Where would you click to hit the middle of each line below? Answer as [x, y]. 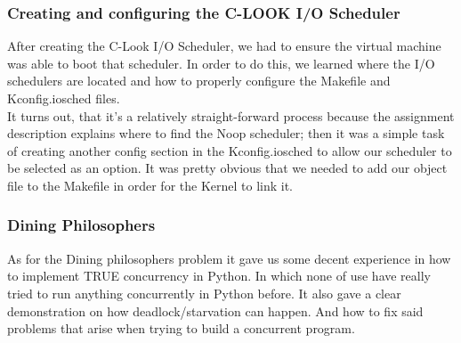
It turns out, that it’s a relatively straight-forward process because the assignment [231, 115]
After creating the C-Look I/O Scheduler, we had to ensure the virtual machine [224, 46]
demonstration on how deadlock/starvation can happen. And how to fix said [215, 310]
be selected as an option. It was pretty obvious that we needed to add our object [227, 168]
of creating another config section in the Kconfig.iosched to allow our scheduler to [230, 150]
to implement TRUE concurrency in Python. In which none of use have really [219, 276]
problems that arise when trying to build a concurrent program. [181, 328]
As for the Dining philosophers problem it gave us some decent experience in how [229, 258]
